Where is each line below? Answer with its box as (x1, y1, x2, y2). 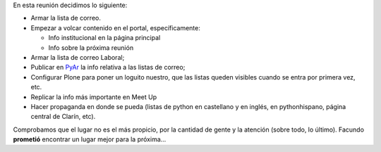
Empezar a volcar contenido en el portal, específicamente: (30, 23, 200, 32)
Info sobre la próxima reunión (48, 43, 134, 52)
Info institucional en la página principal (48, 34, 161, 42)
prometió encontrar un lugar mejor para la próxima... (13, 135, 167, 144)
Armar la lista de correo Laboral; (30, 53, 125, 61)
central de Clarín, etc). (30, 113, 96, 121)
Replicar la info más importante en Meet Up (30, 92, 157, 101)
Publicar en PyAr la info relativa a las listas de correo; (30, 63, 186, 72)
